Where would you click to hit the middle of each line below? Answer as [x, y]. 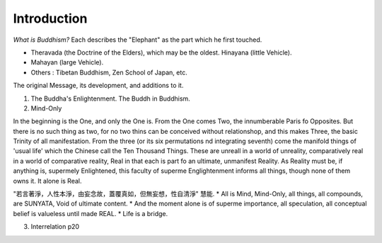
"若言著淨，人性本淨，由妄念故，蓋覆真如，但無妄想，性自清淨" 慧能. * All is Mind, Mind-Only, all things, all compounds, [188, 194]
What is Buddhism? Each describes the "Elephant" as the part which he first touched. [138, 40]
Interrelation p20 [55, 227]
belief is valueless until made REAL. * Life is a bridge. [91, 213]
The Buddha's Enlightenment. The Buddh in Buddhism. [110, 98]
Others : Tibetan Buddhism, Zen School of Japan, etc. [109, 72]
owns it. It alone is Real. [47, 181]
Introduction [50, 18]
